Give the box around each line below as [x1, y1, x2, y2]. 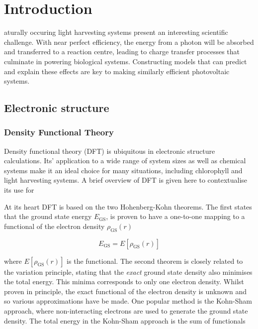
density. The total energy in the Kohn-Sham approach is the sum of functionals [4, 315, 246, 326]
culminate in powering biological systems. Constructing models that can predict [4, 56, 247, 66]
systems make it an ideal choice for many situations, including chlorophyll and [4, 165, 243, 175]
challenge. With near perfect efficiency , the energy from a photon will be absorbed [4, 36, 254, 47]
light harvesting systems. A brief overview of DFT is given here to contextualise [4, 175, 248, 185]
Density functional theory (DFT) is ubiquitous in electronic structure [4, 145, 215, 156]
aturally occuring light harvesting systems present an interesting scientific [4, 27, 228, 37]
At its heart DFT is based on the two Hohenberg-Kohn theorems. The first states [4, 201, 252, 212]
